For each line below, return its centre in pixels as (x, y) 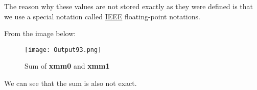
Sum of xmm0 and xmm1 (67, 66)
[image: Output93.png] (63, 50)
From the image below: (40, 33)
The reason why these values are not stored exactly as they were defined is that (129, 6)
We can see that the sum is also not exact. (71, 83)
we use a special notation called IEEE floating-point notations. (102, 16)
